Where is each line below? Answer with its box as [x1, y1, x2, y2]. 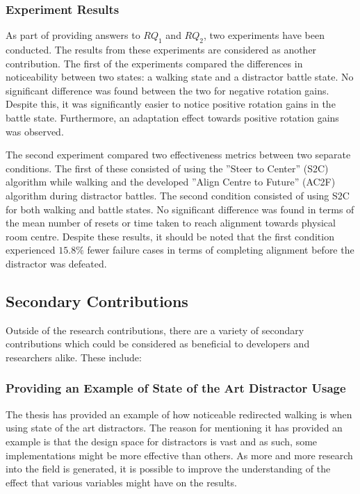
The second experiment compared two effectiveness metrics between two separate [6, 147, 351, 162]
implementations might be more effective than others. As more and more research [6, 447, 353, 462]
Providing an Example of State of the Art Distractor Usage [6, 379, 346, 397]
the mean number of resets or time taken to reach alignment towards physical [6, 215, 336, 230]
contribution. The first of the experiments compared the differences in [6, 56, 303, 70]
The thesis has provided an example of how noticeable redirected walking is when [6, 406, 352, 421]
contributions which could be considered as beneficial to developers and [6, 336, 310, 351]
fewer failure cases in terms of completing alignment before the [87, 242, 354, 257]
